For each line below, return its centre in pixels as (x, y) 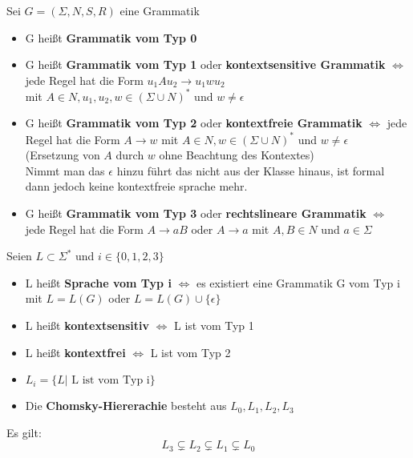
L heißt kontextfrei (75, 352)
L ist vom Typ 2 (190, 352)
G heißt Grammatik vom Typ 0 (111, 37)
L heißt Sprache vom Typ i (98, 282)
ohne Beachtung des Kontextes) (237, 155)
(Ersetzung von (63, 155)
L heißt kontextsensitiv (87, 325)
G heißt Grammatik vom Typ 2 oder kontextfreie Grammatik (194, 123)
